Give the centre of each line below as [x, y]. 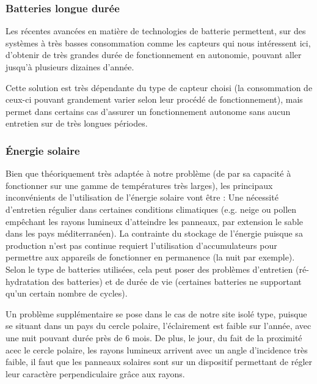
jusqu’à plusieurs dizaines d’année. [70, 67]
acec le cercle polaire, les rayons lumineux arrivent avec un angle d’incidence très [157, 349]
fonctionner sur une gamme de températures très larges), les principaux [139, 185]
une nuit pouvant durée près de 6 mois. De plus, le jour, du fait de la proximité [154, 337]
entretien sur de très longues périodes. [77, 123]
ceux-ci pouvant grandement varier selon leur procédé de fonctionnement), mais [154, 99]
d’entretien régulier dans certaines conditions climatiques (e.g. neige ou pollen [151, 209]
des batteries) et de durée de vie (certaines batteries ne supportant [177, 281]
